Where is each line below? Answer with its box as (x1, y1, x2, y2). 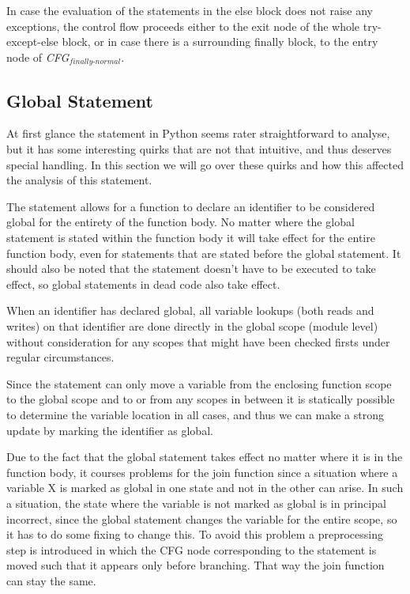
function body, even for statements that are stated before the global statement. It (6, 244, 401, 261)
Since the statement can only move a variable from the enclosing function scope (6, 375, 392, 392)
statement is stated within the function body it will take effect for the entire (6, 229, 375, 245)
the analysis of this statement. (6, 172, 152, 188)
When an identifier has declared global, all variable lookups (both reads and (6, 302, 374, 319)
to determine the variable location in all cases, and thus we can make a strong (6, 406, 384, 422)
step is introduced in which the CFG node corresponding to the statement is (6, 541, 377, 558)
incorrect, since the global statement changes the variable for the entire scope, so (6, 510, 397, 527)
